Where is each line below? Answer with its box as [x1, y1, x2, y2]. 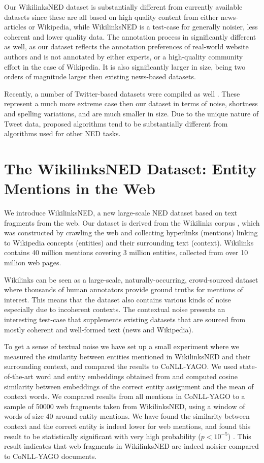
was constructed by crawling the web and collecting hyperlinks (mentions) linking [4, 227, 258, 238]
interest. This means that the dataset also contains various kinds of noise [4, 294, 231, 304]
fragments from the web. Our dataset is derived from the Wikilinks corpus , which [4, 217, 260, 228]
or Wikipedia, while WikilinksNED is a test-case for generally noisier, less [28, 21, 258, 32]
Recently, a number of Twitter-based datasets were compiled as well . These [4, 88, 240, 99]
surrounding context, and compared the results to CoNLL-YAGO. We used [4, 361, 238, 372]
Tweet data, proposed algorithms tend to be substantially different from [4, 118, 228, 129]
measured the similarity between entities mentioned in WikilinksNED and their [4, 351, 251, 361]
